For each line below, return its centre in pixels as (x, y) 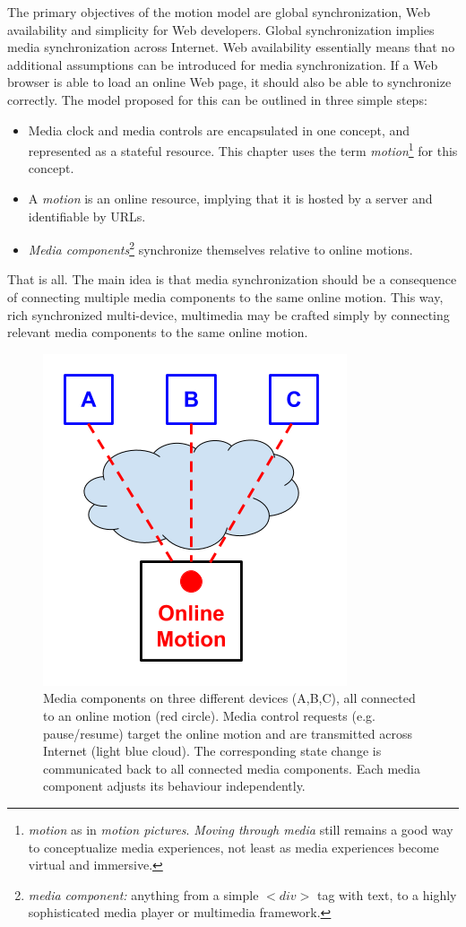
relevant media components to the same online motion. (158, 332)
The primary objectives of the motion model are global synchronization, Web (219, 12)
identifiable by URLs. (87, 216)
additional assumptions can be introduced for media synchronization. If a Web (223, 64)
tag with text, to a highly (387, 894)
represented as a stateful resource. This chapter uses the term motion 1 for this (243, 149)
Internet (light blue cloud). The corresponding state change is (212, 751)
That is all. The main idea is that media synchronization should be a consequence (232, 279)
